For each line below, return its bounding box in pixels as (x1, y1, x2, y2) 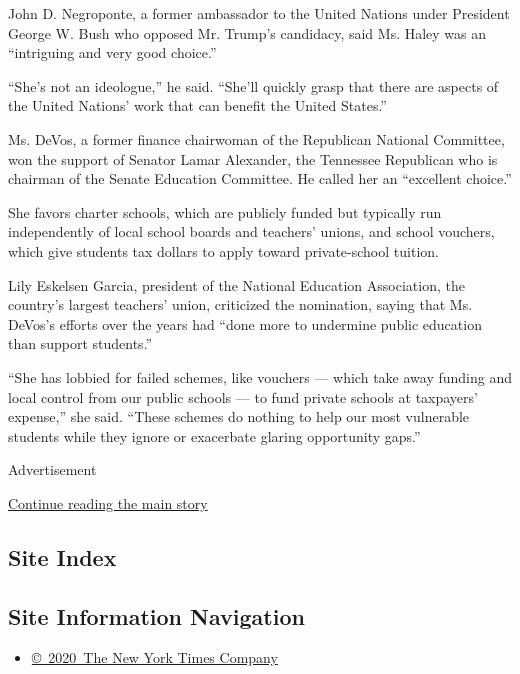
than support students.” (8, 333, 153, 354)
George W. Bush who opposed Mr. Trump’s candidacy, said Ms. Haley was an (8, 22, 487, 43)
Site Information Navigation (8, 600, 305, 631)
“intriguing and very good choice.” (8, 42, 217, 63)
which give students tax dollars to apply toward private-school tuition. (8, 240, 439, 261)
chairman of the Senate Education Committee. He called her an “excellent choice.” (8, 168, 512, 189)
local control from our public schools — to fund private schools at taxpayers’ (8, 386, 478, 407)
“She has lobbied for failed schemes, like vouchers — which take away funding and (8, 366, 512, 387)
